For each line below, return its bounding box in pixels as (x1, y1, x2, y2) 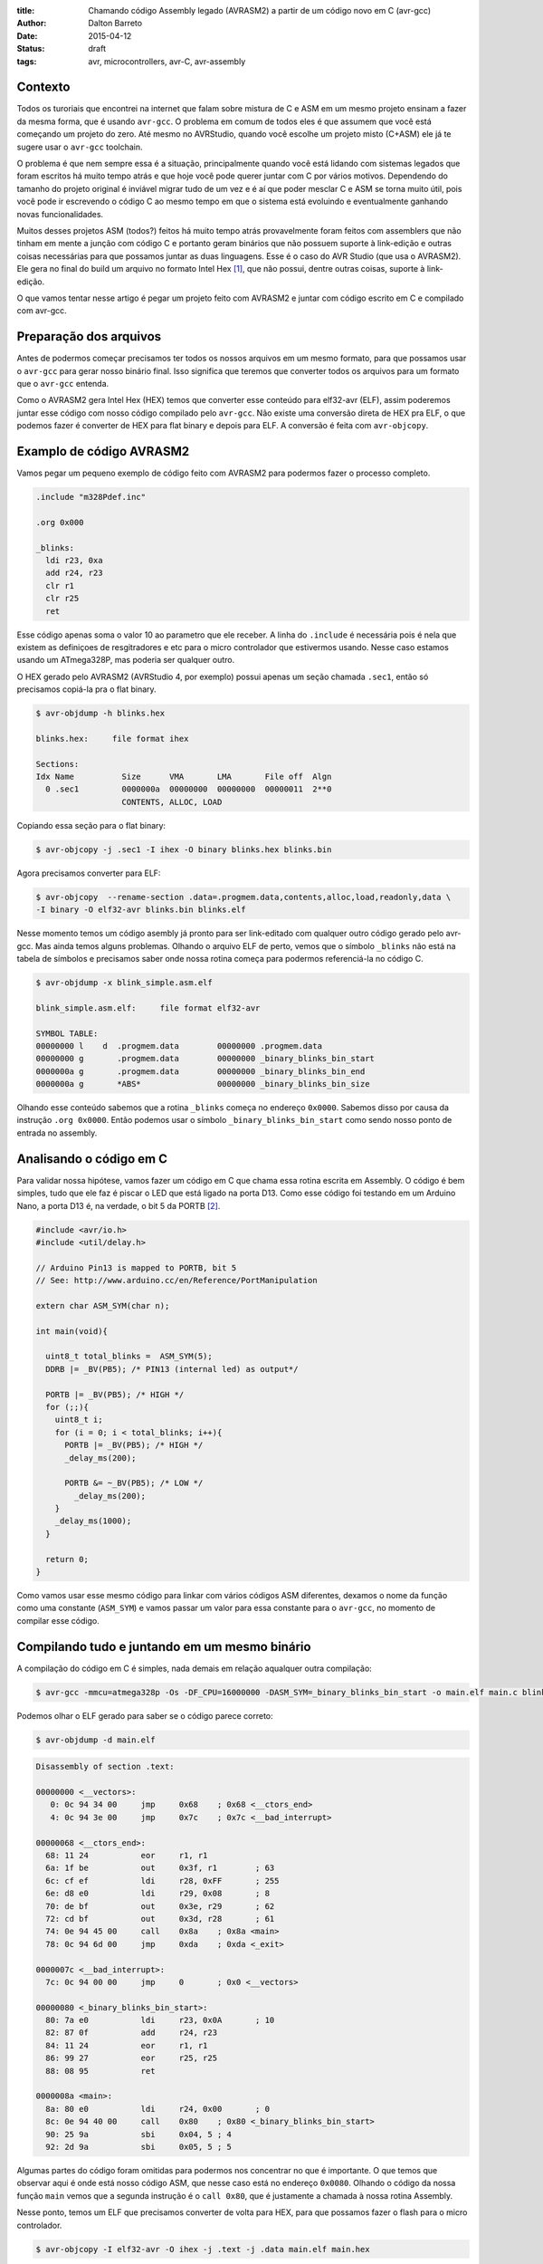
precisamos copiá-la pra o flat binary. (16, 684, 157, 695)
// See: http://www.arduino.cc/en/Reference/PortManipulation (35, 1275, 318, 1286)
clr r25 (45, 593, 80, 604)
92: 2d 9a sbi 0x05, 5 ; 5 (45, 2142, 233, 2152)
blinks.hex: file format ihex (35, 734, 189, 743)
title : (16, 5, 35, 15)
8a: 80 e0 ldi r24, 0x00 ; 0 (45, 2104, 271, 2114)
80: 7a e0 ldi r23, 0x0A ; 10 (45, 2015, 275, 2026)
